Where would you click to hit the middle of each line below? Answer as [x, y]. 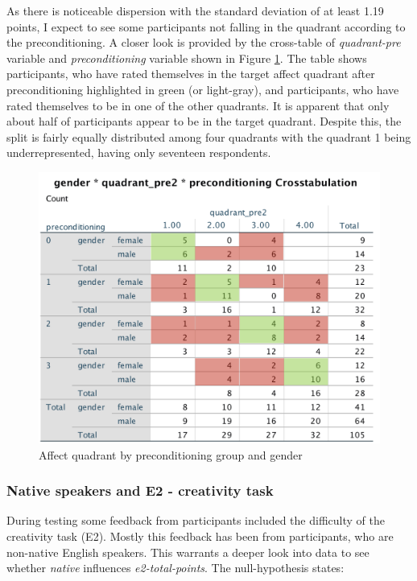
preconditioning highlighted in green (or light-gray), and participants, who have [203, 89]
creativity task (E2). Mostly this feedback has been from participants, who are [200, 536]
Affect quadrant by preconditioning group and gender [171, 454]
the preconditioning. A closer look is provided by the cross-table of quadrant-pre [204, 42]
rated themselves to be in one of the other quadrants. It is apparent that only [198, 105]
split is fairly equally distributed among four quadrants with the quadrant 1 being [209, 136]
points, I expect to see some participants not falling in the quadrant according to [206, 26]
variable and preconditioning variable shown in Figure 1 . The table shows [187, 58]
